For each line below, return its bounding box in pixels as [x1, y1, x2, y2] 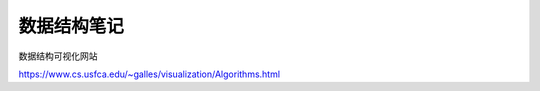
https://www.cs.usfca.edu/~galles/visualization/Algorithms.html [18, 68, 280, 80]
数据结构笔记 [18, 15, 125, 37]
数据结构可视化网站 [18, 50, 98, 62]
